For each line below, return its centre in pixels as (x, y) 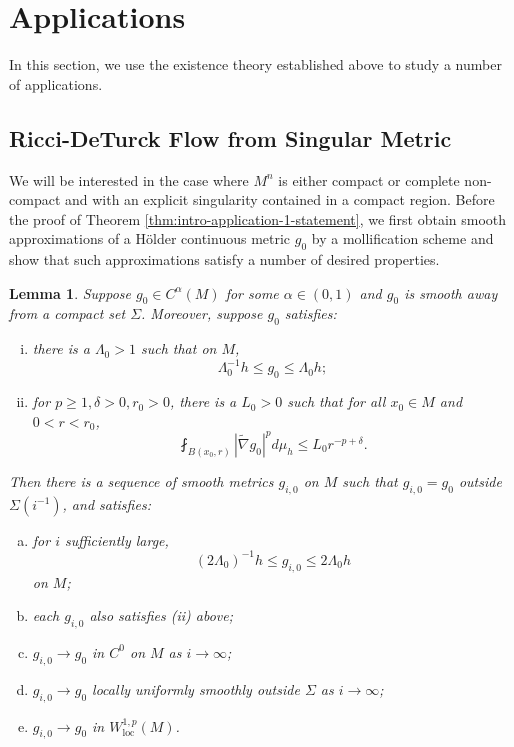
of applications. (56, 83)
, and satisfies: (106, 503)
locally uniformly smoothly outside (196, 688)
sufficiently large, (117, 539)
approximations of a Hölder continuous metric (150, 238)
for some (252, 292)
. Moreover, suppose (202, 313)
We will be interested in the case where (129, 179)
